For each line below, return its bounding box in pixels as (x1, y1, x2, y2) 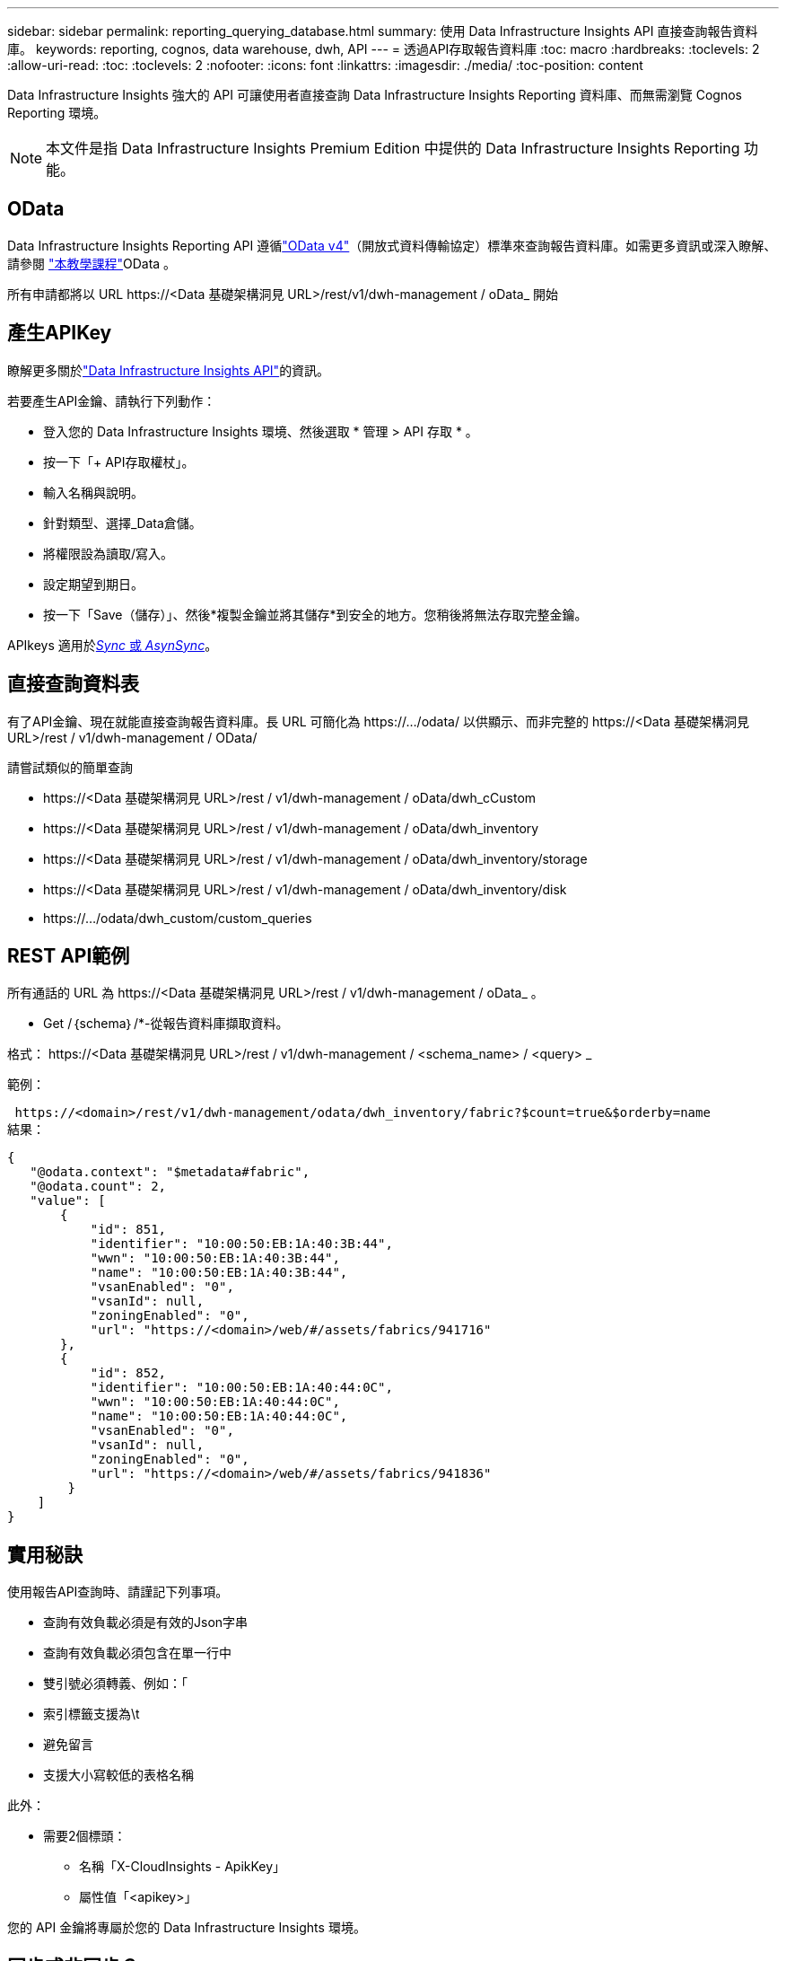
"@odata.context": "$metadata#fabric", (30, 1165, 310, 1180)
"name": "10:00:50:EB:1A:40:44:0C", (90, 1409, 348, 1424)
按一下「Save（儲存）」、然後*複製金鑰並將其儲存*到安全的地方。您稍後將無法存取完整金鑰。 (43, 606, 588, 622)
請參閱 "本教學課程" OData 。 (7, 255, 177, 271)
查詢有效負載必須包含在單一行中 (43, 1645, 231, 1661)
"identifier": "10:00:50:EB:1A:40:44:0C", (90, 1380, 393, 1395)
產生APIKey (7, 321, 112, 345)
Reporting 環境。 (7, 105, 107, 120)
